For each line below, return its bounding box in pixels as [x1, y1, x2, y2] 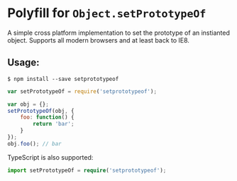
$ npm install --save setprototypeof [7, 75, 119, 82]
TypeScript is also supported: [7, 153, 94, 161]
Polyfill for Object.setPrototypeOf [7, 5, 206, 21]
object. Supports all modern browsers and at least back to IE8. [7, 35, 190, 44]
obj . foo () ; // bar [7, 140, 62, 147]
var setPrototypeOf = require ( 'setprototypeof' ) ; [7, 87, 158, 95]
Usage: [7, 57, 40, 69]
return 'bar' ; [33, 121, 75, 128]
